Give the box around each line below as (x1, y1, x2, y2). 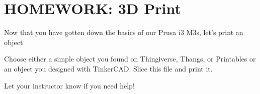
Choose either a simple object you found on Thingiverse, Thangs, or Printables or (4, 53, 256, 64)
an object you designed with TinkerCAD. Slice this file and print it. (4, 63, 213, 73)
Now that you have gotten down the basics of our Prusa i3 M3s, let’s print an (4, 27, 243, 37)
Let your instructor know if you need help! (4, 80, 135, 90)
